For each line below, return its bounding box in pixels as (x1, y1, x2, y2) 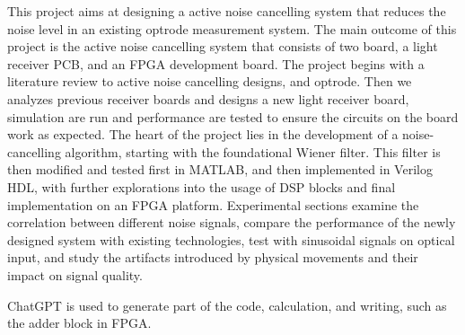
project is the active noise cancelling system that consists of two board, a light (7, 37, 438, 56)
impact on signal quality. (7, 265, 143, 284)
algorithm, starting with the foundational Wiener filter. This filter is (65, 142, 441, 161)
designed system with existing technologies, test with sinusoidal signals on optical (7, 230, 455, 249)
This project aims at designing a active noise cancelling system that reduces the (7, 2, 446, 20)
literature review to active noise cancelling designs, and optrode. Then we (7, 72, 412, 91)
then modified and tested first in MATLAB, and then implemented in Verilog (7, 160, 433, 179)
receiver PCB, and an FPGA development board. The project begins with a (7, 54, 425, 73)
